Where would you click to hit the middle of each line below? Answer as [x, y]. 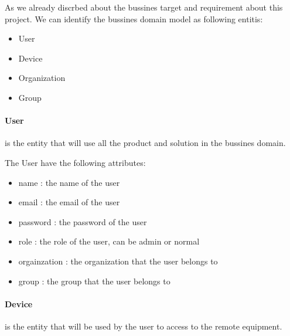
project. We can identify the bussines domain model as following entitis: [134, 18]
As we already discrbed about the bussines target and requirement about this [144, 7]
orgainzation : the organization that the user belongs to [118, 261]
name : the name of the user [69, 182]
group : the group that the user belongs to [94, 281]
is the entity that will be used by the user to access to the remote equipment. [144, 326]
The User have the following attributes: [75, 162]
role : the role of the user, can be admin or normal [109, 241]
